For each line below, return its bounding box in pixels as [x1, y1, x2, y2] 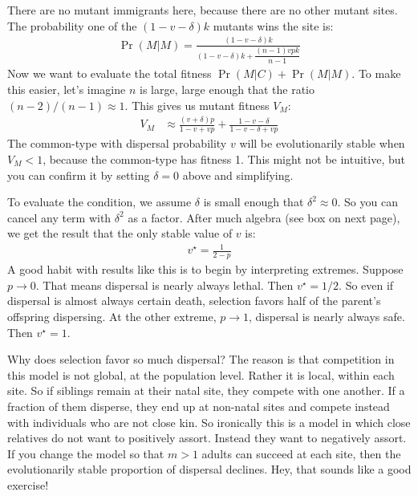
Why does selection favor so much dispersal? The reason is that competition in [7, 351, 395, 368]
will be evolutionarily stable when [239, 135, 405, 152]
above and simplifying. [182, 166, 294, 183]
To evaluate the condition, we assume [7, 193, 192, 210]
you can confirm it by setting [7, 166, 150, 183]
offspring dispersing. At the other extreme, [7, 308, 217, 325]
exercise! [7, 476, 49, 493]
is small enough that [203, 193, 304, 210]
